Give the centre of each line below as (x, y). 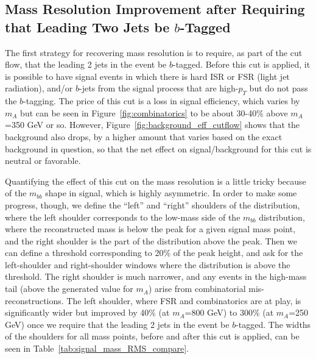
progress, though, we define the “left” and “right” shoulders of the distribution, (153, 204)
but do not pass (279, 88)
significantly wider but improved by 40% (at (87, 312)
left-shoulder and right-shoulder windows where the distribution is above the (148, 264)
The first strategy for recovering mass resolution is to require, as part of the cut (154, 52)
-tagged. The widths (273, 324)
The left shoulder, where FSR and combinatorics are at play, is (184, 300)
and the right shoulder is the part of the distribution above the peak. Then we (151, 240)
